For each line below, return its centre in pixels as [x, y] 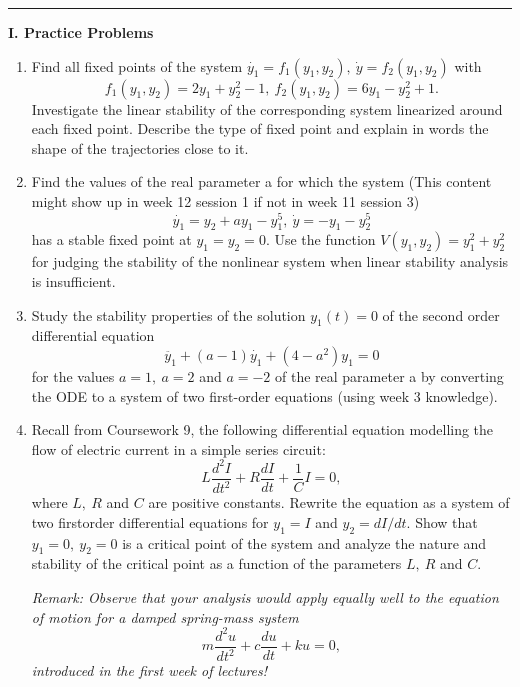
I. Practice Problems [81, 32]
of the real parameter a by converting [389, 376]
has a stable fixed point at [111, 239]
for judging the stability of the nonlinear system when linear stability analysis [270, 261]
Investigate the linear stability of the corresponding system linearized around [267, 108]
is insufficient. [73, 281]
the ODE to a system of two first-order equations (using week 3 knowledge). [264, 395]
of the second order [441, 314]
